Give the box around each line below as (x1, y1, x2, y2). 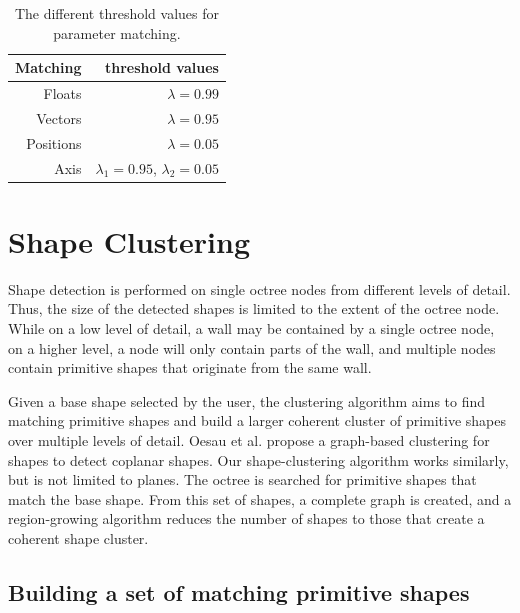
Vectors (36, 107, 82, 128)
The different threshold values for (14, 3, 219, 23)
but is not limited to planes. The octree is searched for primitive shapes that (8, 469, 477, 490)
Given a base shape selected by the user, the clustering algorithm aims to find (8, 390, 486, 411)
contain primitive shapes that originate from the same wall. (8, 357, 372, 378)
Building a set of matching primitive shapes (8, 576, 470, 607)
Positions (26, 132, 82, 153)
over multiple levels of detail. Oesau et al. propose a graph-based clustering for (8, 429, 490, 450)
